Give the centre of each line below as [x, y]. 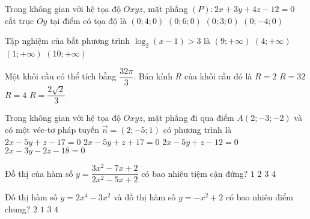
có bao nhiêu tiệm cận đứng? [195, 173]
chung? [18, 209]
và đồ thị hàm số [145, 197]
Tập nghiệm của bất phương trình [68, 41]
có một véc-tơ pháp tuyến [52, 130]
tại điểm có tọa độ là [88, 20]
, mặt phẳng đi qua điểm [188, 118]
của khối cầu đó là [218, 76]
